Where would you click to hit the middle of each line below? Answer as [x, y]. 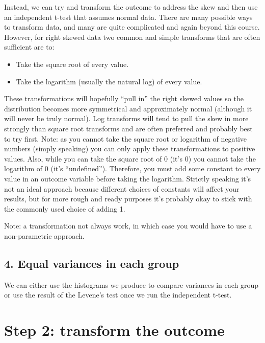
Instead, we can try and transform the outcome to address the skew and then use [131, 7]
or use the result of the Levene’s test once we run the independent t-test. [118, 295]
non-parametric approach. [44, 235]
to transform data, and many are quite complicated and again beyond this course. [132, 27]
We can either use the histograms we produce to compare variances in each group [131, 284]
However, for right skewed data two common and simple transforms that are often [132, 37]
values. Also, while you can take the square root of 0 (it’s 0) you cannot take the [130, 158]
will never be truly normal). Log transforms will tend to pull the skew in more [126, 118]
